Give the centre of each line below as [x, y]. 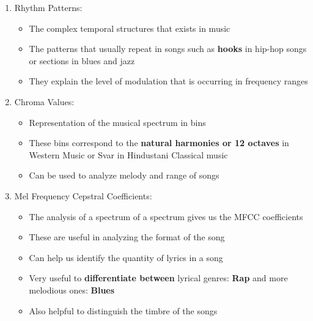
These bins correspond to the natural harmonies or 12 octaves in [159, 143]
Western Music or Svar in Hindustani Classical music [128, 154]
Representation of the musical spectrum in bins [117, 122]
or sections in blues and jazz [82, 60]
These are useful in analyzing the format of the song [127, 237]
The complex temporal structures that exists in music [130, 28]
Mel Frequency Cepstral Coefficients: [83, 195]
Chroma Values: [44, 101]
